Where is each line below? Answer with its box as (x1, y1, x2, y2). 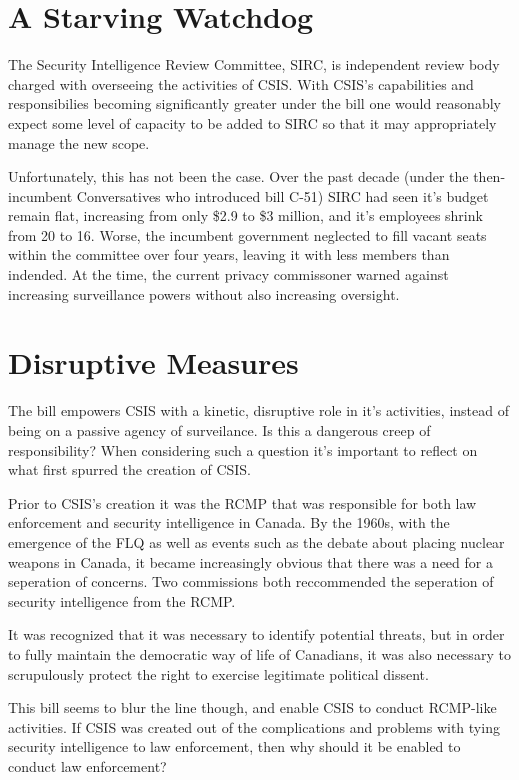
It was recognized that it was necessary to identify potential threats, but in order (8, 624, 505, 645)
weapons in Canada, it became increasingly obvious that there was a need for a (8, 551, 493, 572)
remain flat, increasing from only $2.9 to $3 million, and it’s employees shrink (8, 205, 483, 226)
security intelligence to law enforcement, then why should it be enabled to (8, 736, 461, 757)
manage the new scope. (8, 132, 150, 153)
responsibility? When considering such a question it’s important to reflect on (8, 439, 478, 460)
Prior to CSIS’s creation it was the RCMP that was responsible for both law (8, 492, 477, 513)
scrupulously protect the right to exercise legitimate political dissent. (8, 663, 429, 684)
